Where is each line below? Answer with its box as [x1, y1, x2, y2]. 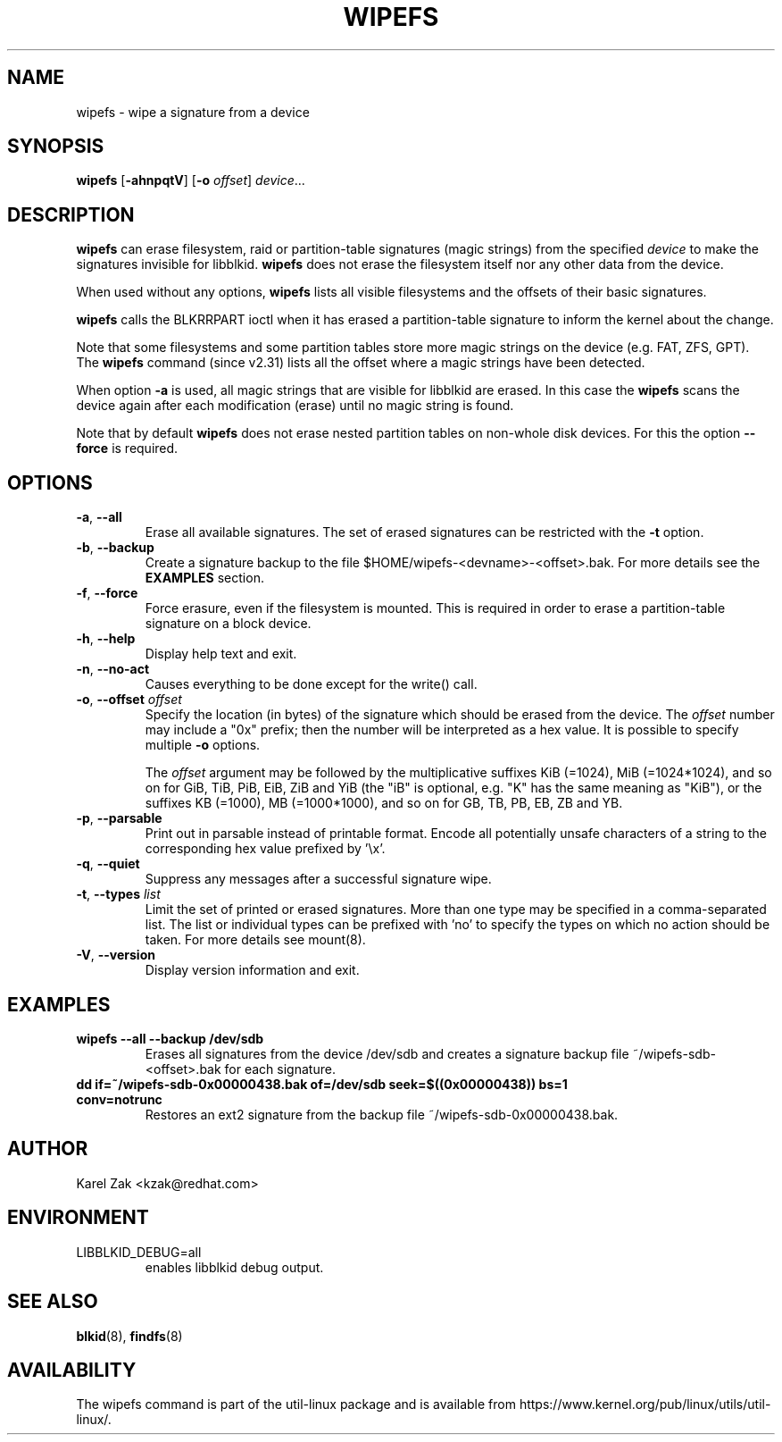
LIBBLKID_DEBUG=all [76, 1244, 202, 1260]
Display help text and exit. [145, 646, 297, 662]
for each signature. [224, 1061, 336, 1077]
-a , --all [76, 509, 122, 525]
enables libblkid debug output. [145, 1259, 324, 1275]
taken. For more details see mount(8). [145, 932, 366, 948]
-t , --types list [76, 886, 161, 902]
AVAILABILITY [7, 1358, 137, 1381]
